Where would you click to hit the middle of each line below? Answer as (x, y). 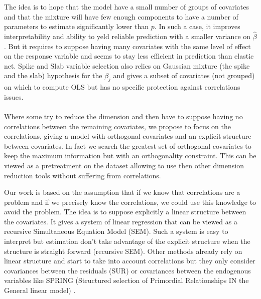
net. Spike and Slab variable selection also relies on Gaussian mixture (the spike (127, 65)
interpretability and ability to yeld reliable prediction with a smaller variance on (127, 36)
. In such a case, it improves (197, 26)
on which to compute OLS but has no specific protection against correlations (122, 87)
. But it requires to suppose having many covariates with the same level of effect (127, 46)
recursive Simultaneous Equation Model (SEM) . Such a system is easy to (116, 231)
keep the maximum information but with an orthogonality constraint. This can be (130, 156)
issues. (14, 96)
